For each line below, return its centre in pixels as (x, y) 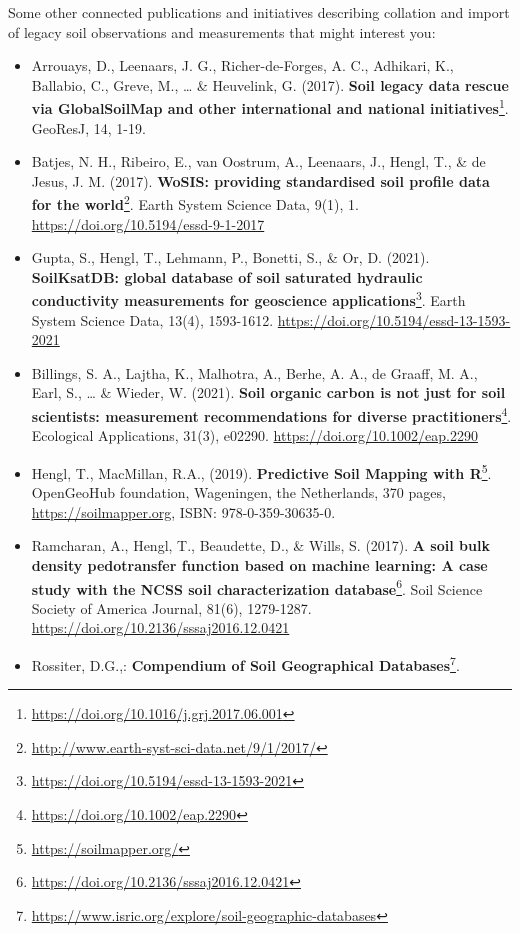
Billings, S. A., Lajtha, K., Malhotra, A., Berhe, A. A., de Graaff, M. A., (254, 372)
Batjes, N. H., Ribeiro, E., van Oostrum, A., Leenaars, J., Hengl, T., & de (258, 161)
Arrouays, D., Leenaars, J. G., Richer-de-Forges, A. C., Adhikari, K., (242, 65)
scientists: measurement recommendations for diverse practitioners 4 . (271, 414)
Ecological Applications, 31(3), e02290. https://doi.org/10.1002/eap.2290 (254, 435)
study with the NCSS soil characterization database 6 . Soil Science (257, 587)
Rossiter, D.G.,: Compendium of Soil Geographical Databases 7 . (245, 663)
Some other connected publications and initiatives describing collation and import (259, 12)
